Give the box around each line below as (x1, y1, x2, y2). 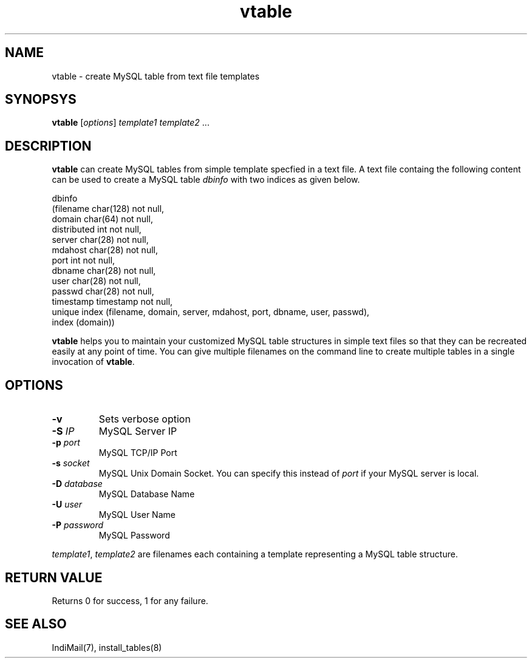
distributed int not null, (52, 224, 142, 235)
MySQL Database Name (98, 489, 195, 500)
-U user (52, 499, 83, 510)
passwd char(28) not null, (52, 286, 154, 297)
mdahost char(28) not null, (52, 245, 158, 256)
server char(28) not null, (52, 234, 149, 245)
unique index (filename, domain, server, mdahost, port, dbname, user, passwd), (52, 307, 370, 318)
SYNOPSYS (5, 92, 77, 107)
